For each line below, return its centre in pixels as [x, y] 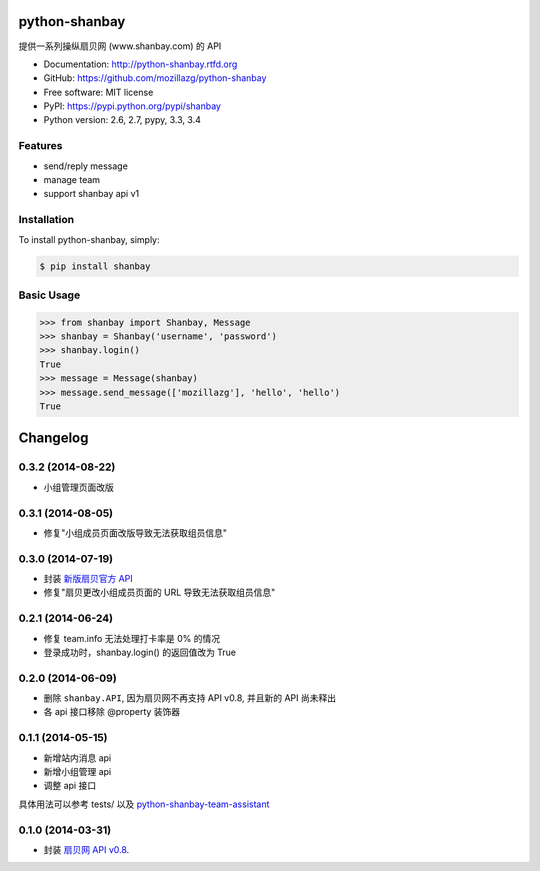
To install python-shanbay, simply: [89, 239]
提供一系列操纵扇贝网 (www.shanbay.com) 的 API [120, 46]
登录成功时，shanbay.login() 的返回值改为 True [140, 652]
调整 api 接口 [70, 786]
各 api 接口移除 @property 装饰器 [112, 712]
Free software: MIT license [98, 92]
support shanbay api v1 [91, 194]
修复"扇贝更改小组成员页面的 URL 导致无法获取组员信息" [159, 592]
